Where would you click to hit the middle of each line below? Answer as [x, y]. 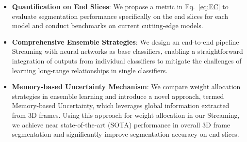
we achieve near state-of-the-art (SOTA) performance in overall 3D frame [121, 124]
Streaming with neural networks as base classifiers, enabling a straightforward [127, 51]
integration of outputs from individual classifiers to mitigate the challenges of [127, 60]
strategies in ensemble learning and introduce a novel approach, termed [118, 96]
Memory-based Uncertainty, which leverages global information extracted [121, 105]
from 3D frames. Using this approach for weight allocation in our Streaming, [126, 115]
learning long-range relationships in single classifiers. [90, 70]
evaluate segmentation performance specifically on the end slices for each [120, 16]
